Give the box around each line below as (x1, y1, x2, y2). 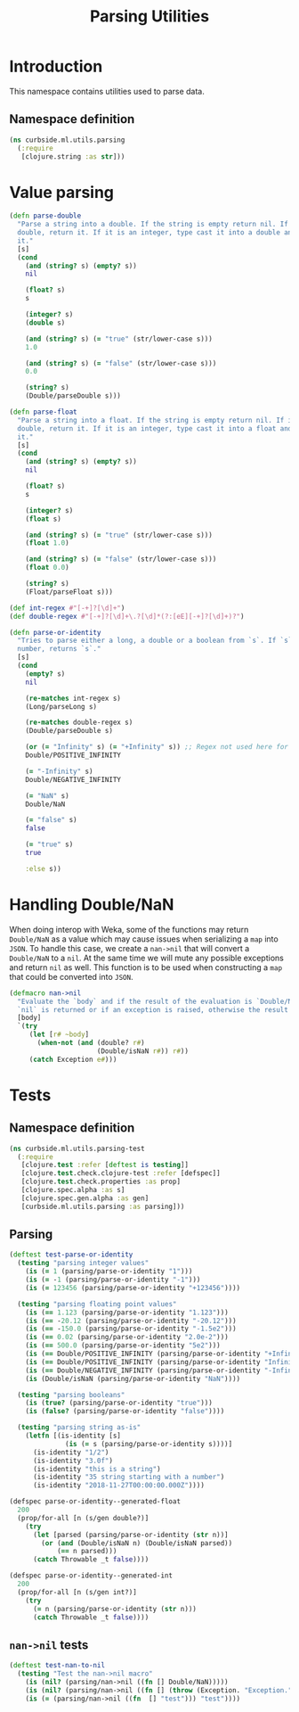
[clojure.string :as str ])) (20, 152, 125, 161)
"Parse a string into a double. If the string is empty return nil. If (17, 220, 289, 229)
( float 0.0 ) (25, 564, 69, 572)
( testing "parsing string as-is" (17, 1423, 141, 1432)
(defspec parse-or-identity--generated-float (9, 1497, 181, 1506)
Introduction (9, 56, 103, 77)
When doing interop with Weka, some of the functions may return (9, 924, 249, 934)
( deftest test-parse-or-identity (9, 1250, 133, 1259)
